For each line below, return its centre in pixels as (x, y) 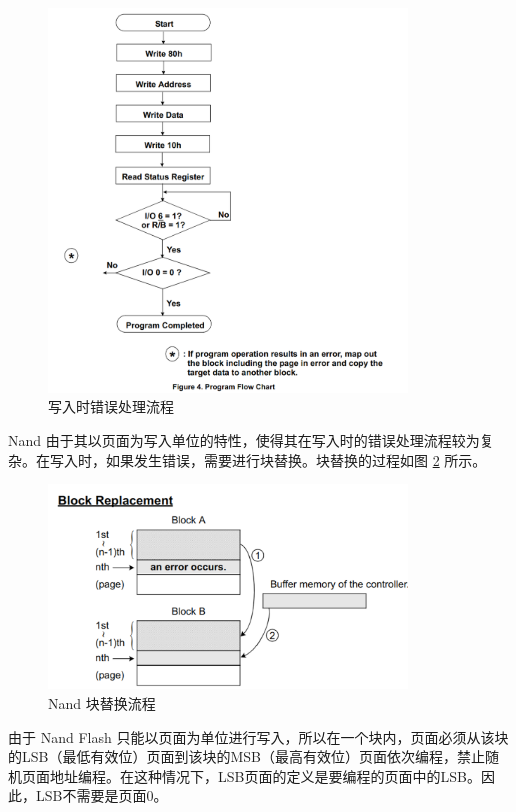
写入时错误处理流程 (111, 406)
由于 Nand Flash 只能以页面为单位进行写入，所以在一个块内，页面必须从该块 (258, 736)
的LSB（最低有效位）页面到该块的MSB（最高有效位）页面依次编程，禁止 (246, 756)
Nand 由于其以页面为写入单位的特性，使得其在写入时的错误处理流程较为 (244, 440)
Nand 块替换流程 (102, 702)
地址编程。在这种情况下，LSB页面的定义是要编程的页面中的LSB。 (265, 775)
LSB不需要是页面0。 (101, 795)
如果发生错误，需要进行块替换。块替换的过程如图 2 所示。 (296, 459)
